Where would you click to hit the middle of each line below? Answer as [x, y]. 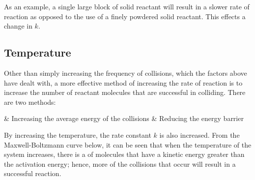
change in [18, 26]
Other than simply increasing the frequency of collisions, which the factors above [126, 73]
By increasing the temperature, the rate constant [78, 135]
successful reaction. [33, 173]
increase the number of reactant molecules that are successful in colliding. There [125, 92]
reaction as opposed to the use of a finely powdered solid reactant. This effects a [125, 16]
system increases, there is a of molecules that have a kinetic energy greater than [124, 154]
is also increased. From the [199, 135]
